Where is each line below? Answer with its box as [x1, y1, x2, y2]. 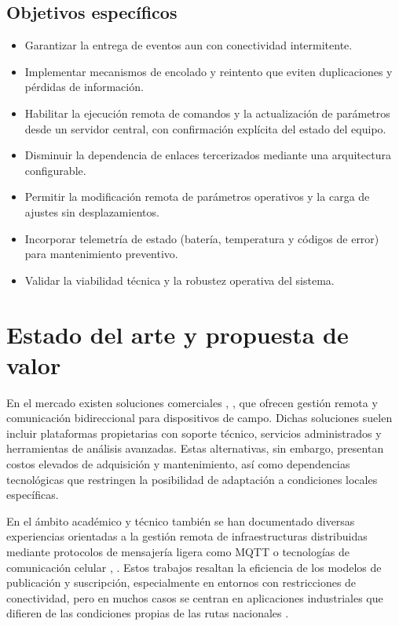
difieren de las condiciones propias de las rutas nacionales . [6, 605, 289, 621]
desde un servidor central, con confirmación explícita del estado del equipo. [24, 120, 386, 136]
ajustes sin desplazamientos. [24, 203, 159, 220]
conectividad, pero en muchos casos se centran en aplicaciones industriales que [6, 589, 383, 606]
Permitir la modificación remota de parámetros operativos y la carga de [24, 188, 370, 205]
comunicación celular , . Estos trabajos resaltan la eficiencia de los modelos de [6, 559, 382, 575]
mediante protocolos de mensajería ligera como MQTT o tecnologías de [6, 543, 350, 559]
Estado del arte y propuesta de [6, 318, 349, 350]
